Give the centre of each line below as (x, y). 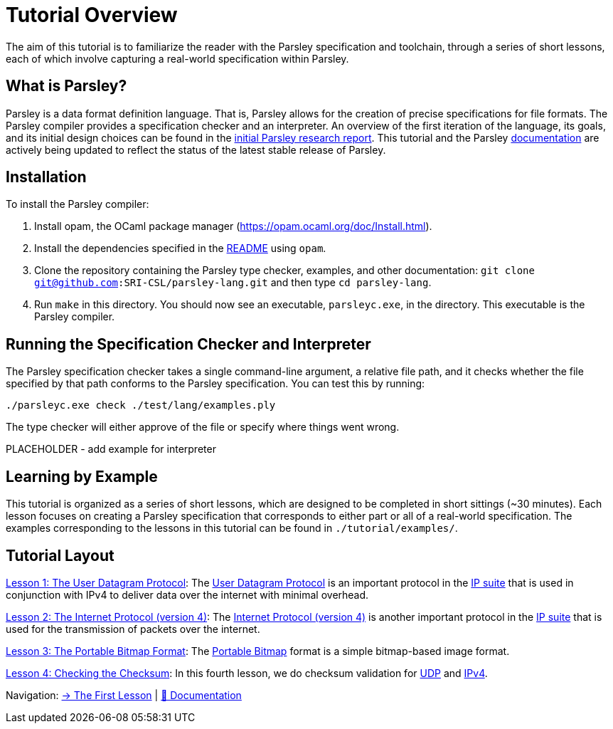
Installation (46, 177)
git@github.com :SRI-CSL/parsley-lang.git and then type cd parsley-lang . (233, 283)
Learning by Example (82, 476)
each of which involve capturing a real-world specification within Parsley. (177, 58)
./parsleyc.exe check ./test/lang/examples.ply (141, 405)
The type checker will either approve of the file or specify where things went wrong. (203, 427)
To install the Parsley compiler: (78, 204)
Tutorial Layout (60, 555)
